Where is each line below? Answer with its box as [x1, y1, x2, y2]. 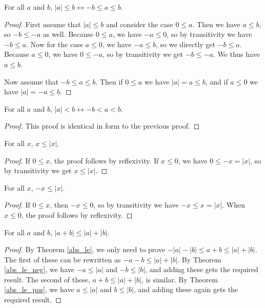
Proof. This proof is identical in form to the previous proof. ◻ [4, 120, 200, 131]
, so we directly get [156, 38, 216, 49]
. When [222, 199, 245, 210]
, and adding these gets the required [145, 264, 258, 275]
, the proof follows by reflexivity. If [50, 155, 159, 166]
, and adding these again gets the [133, 284, 238, 295]
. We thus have [213, 49, 260, 59]
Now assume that [4, 76, 58, 87]
